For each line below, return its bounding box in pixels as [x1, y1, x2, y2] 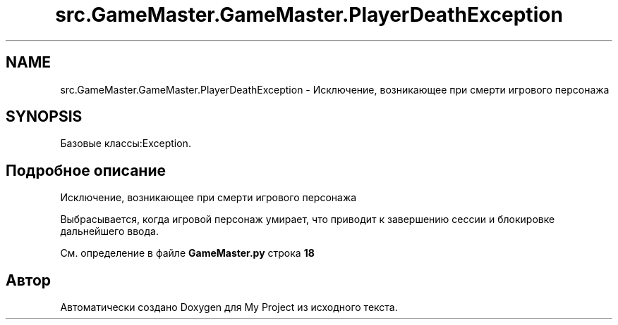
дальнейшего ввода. [60, 225, 159, 238]
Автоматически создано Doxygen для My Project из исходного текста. [60, 301, 398, 314]
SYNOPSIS [6, 108, 83, 126]
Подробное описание [6, 161, 166, 179]
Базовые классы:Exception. [60, 137, 191, 150]
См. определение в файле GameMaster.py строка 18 [60, 247, 315, 260]
